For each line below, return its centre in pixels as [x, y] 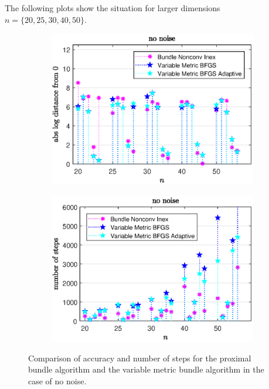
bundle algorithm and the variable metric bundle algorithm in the [146, 369]
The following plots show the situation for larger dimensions [113, 8]
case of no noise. [57, 380]
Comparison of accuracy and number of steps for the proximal [140, 358]
